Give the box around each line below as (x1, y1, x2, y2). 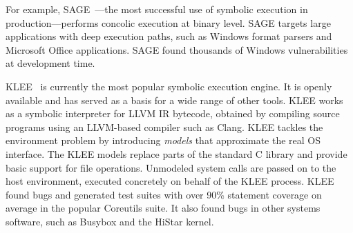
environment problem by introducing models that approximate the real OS (6, 133, 321, 148)
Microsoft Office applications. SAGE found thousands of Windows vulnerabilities (6, 42, 348, 57)
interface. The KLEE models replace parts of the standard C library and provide (6, 146, 347, 161)
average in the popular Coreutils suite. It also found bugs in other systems (6, 201, 321, 215)
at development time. (6, 56, 95, 70)
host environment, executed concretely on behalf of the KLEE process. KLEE (6, 174, 334, 188)
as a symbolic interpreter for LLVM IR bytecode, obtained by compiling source (6, 106, 340, 121)
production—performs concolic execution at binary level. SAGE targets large (6, 15, 331, 30)
